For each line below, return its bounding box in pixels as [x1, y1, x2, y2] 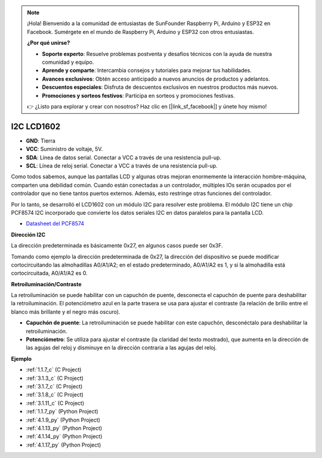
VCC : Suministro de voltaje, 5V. [26, 146, 103, 153]
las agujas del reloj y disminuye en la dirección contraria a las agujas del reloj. [26, 344, 217, 351]
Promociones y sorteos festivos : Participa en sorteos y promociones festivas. [42, 92, 235, 99]
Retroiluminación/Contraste [11, 280, 82, 287]
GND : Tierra [26, 137, 56, 144]
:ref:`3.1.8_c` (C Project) [26, 391, 83, 398]
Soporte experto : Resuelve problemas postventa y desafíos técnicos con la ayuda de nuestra [42, 50, 273, 57]
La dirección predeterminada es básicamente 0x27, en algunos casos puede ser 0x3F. [11, 242, 223, 249]
